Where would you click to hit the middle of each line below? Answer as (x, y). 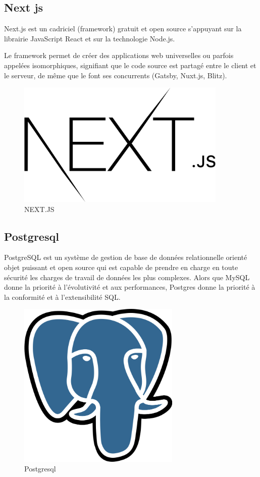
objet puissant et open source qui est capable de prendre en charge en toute (121, 267)
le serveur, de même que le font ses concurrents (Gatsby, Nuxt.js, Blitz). (116, 75)
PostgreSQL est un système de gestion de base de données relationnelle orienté (126, 257)
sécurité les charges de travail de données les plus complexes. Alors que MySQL (127, 277)
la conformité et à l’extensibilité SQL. (62, 297)
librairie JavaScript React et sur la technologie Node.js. (90, 38)
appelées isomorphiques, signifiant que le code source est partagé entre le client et (130, 65)
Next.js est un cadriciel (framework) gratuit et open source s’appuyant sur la (123, 29)
